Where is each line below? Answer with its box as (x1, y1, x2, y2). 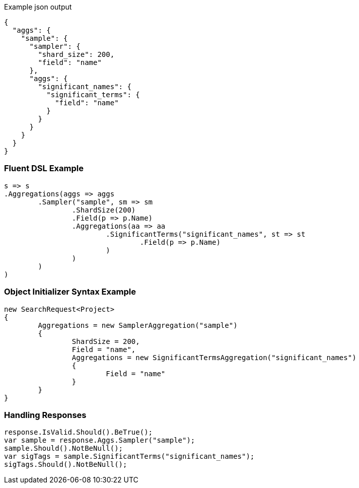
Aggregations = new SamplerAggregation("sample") (38, 321, 238, 329)
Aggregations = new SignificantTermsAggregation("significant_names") (71, 353, 356, 362)
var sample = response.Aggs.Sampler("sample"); (4, 436, 195, 445)
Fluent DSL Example (4, 163, 84, 174)
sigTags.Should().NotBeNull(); (4, 460, 127, 469)
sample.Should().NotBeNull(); (4, 444, 123, 453)
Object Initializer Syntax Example (4, 287, 136, 297)
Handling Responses (4, 409, 87, 420)
